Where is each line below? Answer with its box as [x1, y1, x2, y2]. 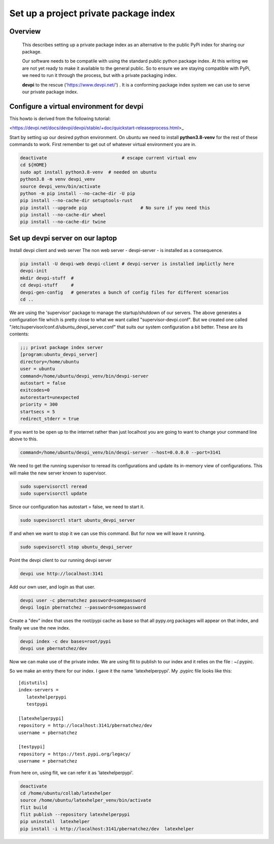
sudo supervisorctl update [20, 491, 87, 496]
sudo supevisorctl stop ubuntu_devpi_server [20, 544, 133, 550]
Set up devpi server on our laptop [9, 234, 117, 242]
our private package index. [22, 89, 79, 95]
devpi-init [20, 268, 47, 274]
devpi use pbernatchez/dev [20, 645, 87, 652]
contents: [9, 331, 29, 337]
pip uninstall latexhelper [20, 819, 90, 825]
